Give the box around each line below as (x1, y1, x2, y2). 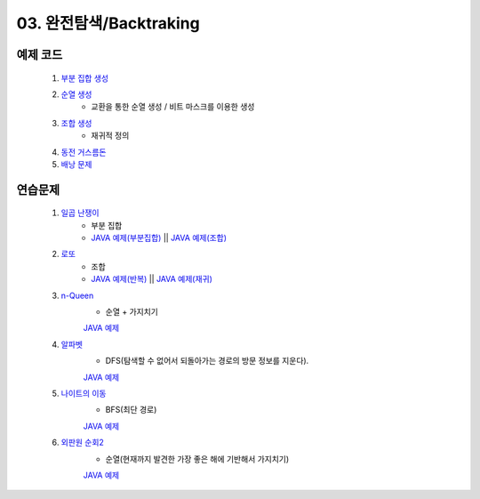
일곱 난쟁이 (60, 207, 100, 218)
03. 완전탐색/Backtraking (16, 13, 200, 33)
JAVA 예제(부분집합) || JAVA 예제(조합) (91, 232, 227, 244)
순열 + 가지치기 (105, 307, 159, 318)
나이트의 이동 (60, 388, 107, 398)
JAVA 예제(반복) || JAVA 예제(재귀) (91, 274, 213, 285)
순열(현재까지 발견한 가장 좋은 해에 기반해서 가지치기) (105, 454, 290, 464)
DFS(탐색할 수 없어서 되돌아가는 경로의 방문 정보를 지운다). (105, 356, 309, 366)
